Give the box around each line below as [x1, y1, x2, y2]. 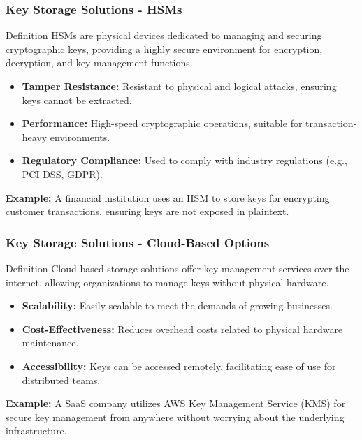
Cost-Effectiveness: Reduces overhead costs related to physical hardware [22, 321, 343, 336]
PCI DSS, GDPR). [22, 166, 103, 181]
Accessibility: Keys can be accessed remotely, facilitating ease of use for [22, 358, 336, 373]
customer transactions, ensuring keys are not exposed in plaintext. [6, 204, 289, 219]
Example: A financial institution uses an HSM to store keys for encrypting [6, 190, 330, 205]
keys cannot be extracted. [22, 92, 132, 107]
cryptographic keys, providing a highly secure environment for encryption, [6, 41, 323, 56]
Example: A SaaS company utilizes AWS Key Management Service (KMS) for [6, 396, 346, 411]
